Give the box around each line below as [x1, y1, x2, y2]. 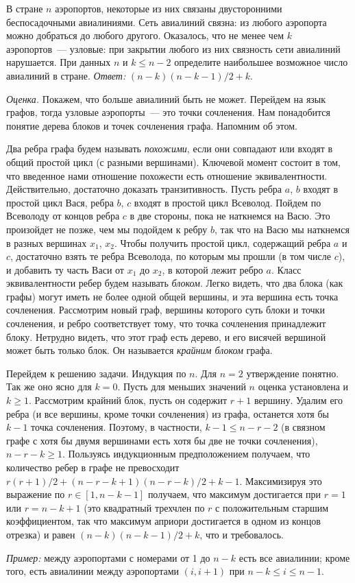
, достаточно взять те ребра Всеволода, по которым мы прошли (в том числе [10, 249, 332, 263]
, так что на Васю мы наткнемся [215, 222, 350, 236]
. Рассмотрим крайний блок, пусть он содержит [28, 393, 228, 407]
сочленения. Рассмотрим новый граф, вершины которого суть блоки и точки [6, 302, 325, 317]
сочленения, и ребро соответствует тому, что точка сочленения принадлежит [6, 316, 326, 331]
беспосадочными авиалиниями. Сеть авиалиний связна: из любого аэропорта [6, 14, 327, 29]
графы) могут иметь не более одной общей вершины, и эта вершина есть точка [6, 289, 339, 303]
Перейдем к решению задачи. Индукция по [6, 366, 186, 380]
